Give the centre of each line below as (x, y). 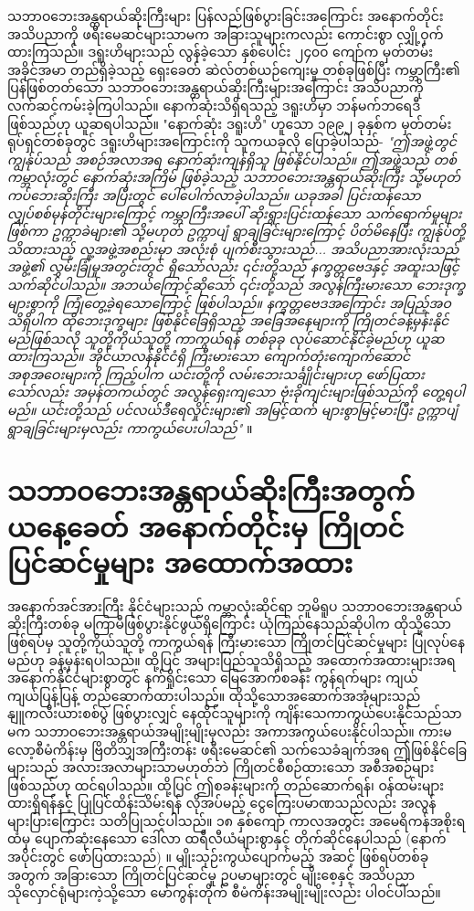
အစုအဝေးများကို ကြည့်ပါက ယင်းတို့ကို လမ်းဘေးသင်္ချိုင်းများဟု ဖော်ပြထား (216, 373)
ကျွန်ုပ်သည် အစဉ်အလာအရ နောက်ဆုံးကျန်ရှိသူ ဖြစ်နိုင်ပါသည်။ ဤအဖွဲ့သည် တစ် (232, 159)
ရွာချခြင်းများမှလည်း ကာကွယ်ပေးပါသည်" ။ (130, 427)
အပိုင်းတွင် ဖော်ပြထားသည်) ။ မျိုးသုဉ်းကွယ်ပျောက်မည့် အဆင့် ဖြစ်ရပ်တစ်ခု (218, 857)
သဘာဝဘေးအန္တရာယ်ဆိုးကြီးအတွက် (211, 490)
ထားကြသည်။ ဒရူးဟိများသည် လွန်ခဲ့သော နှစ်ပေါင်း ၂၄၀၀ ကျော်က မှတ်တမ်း (221, 52)
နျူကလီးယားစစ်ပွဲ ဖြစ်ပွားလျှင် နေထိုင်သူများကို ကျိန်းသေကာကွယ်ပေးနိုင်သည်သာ (235, 713)
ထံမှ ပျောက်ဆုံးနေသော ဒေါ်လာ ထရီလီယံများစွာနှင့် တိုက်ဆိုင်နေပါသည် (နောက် (227, 838)
